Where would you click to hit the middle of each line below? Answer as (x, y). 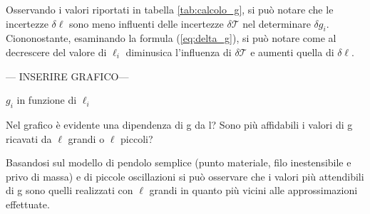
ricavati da (29, 138)
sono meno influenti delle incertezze (147, 23)
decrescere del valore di (56, 52)
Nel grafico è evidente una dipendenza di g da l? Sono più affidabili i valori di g (179, 124)
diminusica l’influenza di (179, 52)
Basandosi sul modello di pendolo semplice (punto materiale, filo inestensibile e (179, 162)
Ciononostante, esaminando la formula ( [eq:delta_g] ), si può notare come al (171, 38)
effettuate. (28, 204)
